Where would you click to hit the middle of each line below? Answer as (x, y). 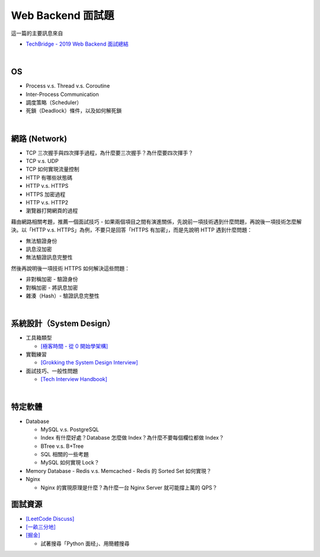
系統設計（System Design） (63, 324)
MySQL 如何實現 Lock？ (70, 463)
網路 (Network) (39, 138)
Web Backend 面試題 (63, 15)
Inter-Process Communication (62, 94)
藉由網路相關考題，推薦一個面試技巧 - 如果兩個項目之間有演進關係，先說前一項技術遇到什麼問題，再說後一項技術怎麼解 (156, 222)
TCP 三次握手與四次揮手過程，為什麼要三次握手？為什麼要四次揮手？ (110, 153)
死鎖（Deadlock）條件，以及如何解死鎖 (74, 111)
